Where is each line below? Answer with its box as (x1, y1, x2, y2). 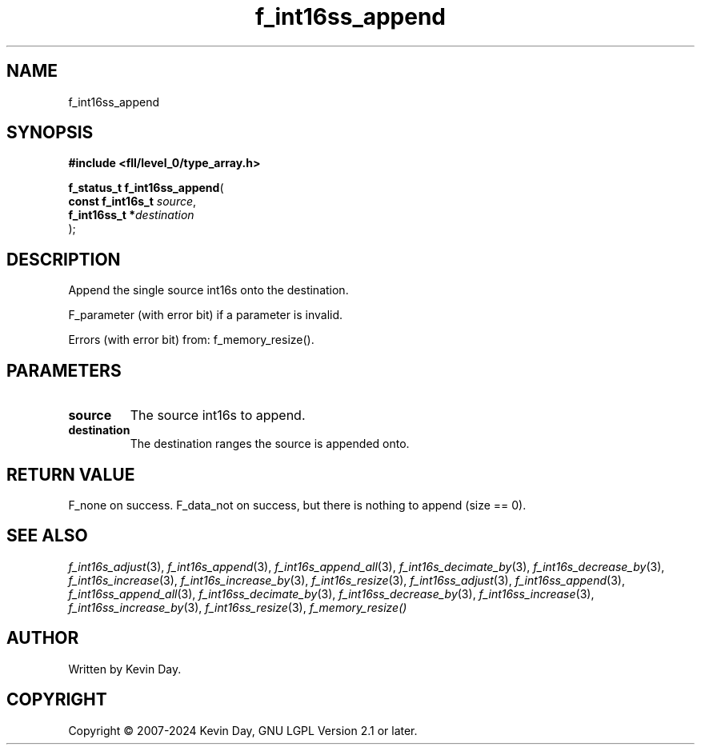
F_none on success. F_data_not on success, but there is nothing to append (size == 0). (68, 497, 527, 512)
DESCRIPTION (6, 249, 121, 270)
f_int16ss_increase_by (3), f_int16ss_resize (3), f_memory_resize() (68, 600, 407, 614)
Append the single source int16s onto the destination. (68, 283, 349, 298)
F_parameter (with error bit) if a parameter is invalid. (68, 308, 343, 322)
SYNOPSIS (6, 122, 94, 143)
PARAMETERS (6, 360, 122, 381)
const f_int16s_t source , (68, 194, 197, 209)
